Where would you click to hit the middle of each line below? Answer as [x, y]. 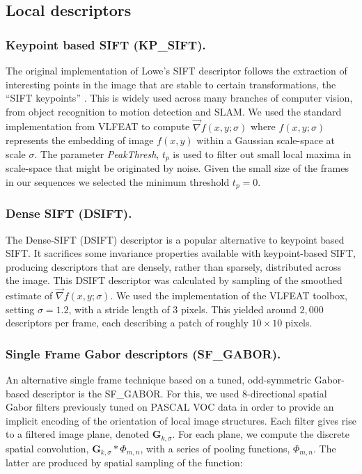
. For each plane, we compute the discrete [261, 434]
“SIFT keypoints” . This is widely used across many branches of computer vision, [179, 98]
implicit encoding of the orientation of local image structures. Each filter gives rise [181, 420]
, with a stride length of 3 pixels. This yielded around [182, 309]
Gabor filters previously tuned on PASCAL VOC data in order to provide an [170, 407]
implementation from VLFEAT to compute [98, 126]
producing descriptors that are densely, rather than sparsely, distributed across [174, 266]
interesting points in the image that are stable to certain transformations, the [171, 84]
